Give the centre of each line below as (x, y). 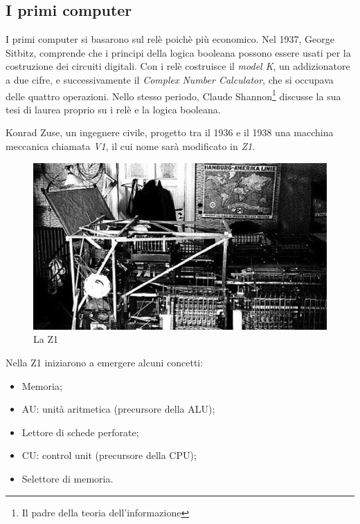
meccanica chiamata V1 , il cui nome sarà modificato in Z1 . (130, 146)
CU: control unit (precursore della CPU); (109, 455)
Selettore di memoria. (67, 478)
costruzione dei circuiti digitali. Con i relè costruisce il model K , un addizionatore (178, 66)
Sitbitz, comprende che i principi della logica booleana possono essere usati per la (178, 52)
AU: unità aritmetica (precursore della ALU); (118, 409)
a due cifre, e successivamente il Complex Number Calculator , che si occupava (170, 79)
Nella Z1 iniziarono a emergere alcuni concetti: (105, 362)
